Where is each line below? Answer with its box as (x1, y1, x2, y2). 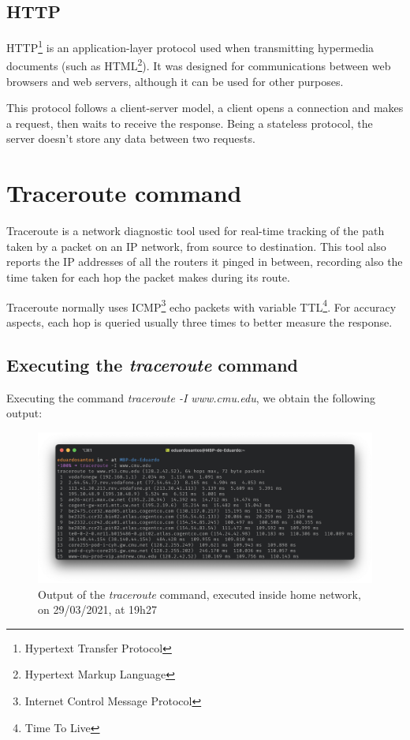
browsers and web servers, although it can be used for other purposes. (6, 73, 344, 89)
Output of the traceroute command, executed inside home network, (38, 585, 361, 602)
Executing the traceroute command (6, 352, 298, 376)
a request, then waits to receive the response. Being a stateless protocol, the (6, 114, 373, 131)
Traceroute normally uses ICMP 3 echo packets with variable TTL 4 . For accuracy (6, 296, 397, 315)
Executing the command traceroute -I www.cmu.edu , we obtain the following (6, 389, 375, 406)
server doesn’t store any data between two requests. (6, 130, 255, 147)
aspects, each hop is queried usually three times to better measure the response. (6, 313, 393, 330)
